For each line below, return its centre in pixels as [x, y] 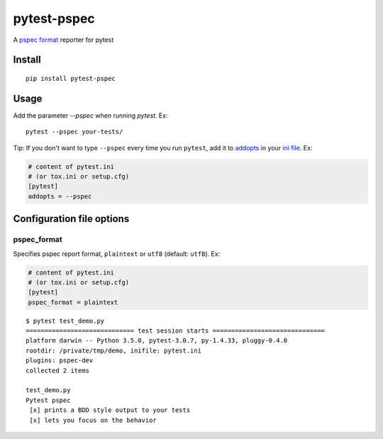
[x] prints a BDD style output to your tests [110, 410]
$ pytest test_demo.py [65, 321]
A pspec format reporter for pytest [63, 40]
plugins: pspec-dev [60, 361]
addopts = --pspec [60, 196]
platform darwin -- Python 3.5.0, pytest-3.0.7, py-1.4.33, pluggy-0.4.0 [157, 341]
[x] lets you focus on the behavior [93, 420]
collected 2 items [58, 370]
